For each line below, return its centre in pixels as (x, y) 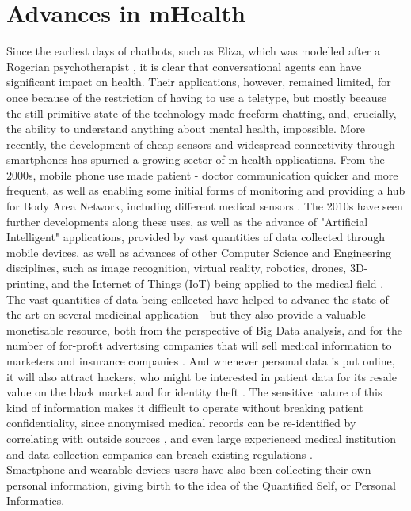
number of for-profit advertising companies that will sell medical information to (199, 345)
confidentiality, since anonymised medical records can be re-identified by (181, 423)
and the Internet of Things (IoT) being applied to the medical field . (218, 284)
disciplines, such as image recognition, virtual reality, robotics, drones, (177, 268)
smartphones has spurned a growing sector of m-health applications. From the (196, 159)
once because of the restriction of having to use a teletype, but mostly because (197, 97)
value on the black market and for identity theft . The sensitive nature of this (194, 392)
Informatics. (36, 500)
